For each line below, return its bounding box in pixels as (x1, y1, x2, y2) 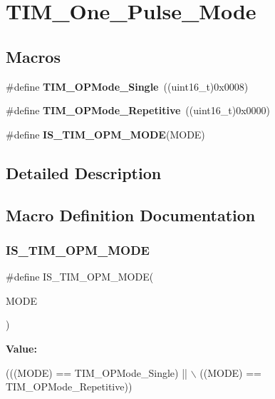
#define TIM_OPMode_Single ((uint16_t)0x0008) (6, 79, 249, 94)
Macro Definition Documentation (6, 203, 256, 226)
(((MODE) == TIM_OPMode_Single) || (6, 365, 187, 380)
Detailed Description (6, 161, 162, 183)
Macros (6, 45, 61, 67)
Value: (6, 340, 37, 355)
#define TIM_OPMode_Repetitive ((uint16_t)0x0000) (6, 103, 270, 118)
